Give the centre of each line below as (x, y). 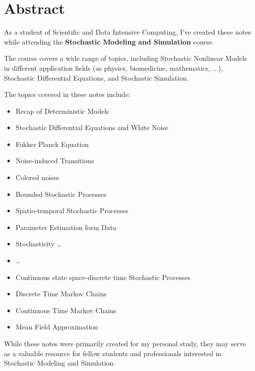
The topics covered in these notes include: (67, 94)
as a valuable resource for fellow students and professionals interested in (113, 353)
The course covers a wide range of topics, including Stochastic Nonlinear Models (126, 58)
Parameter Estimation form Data (66, 227)
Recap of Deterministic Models (62, 111)
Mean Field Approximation (57, 327)
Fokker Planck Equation (52, 144)
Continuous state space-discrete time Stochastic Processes (103, 277)
